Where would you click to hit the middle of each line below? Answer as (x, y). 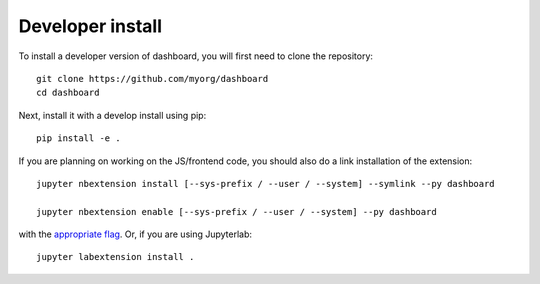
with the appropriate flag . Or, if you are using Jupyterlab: (135, 234)
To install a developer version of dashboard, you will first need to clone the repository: (196, 56)
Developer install (90, 26)
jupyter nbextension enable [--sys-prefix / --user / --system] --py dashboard (236, 211)
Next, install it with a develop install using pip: (112, 115)
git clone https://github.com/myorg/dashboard (152, 78)
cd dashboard (68, 93)
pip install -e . (78, 138)
